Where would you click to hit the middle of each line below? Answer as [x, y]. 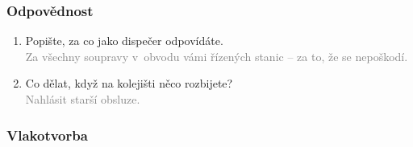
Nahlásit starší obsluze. [83, 99]
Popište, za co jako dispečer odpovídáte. [124, 41]
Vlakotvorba [47, 135]
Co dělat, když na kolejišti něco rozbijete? [129, 83]
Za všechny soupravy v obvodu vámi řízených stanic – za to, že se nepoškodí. [217, 56]
